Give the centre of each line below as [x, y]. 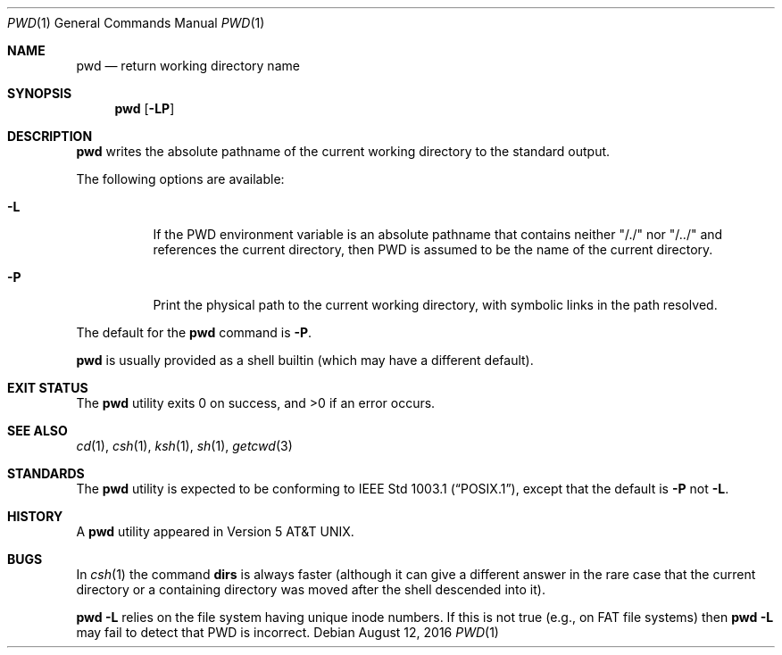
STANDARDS [46, 473]
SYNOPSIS [40, 93]
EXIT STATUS [48, 388]
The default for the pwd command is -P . [194, 332]
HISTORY [35, 516]
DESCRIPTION [50, 136]
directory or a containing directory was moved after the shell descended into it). [311, 589]
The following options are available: [180, 179]
